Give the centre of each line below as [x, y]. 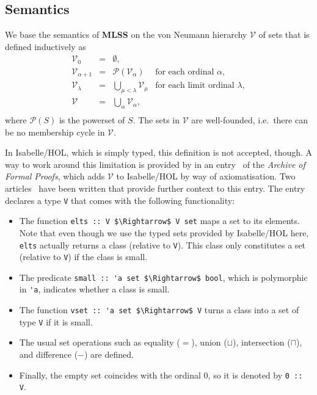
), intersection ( [262, 342]
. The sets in [156, 120]
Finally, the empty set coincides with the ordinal [110, 375]
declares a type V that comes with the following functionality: [120, 200]
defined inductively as [46, 46]
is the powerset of [92, 120]
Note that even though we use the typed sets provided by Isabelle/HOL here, [164, 232]
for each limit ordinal [195, 86]
